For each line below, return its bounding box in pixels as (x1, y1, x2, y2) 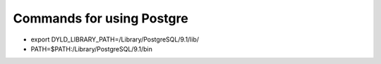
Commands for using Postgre (13, 11, 188, 26)
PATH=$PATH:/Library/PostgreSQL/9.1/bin (30, 44, 153, 53)
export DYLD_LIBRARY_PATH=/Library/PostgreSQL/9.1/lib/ (30, 35, 200, 44)
